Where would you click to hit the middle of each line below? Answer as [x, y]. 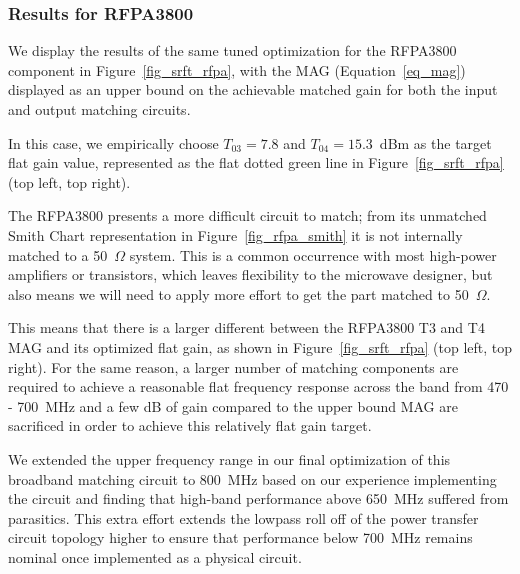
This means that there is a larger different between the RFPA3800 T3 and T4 [246, 327]
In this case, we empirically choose [113, 142]
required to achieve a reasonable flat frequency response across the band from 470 [258, 386]
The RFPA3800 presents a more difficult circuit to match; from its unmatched [247, 215]
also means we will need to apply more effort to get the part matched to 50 [238, 293]
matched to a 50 [58, 254]
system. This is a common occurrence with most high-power [313, 254]
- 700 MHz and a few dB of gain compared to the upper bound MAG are [233, 405]
